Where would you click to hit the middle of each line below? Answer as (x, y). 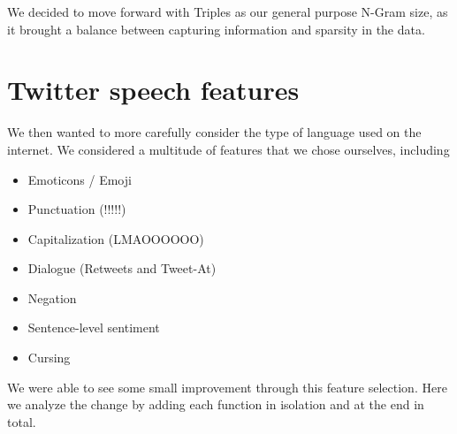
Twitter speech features (153, 90)
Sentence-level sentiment (94, 327)
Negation (52, 297)
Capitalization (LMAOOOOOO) (116, 238)
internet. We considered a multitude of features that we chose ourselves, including (228, 149)
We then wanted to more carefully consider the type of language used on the (214, 132)
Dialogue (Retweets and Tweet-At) (122, 268)
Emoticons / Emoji (80, 179)
